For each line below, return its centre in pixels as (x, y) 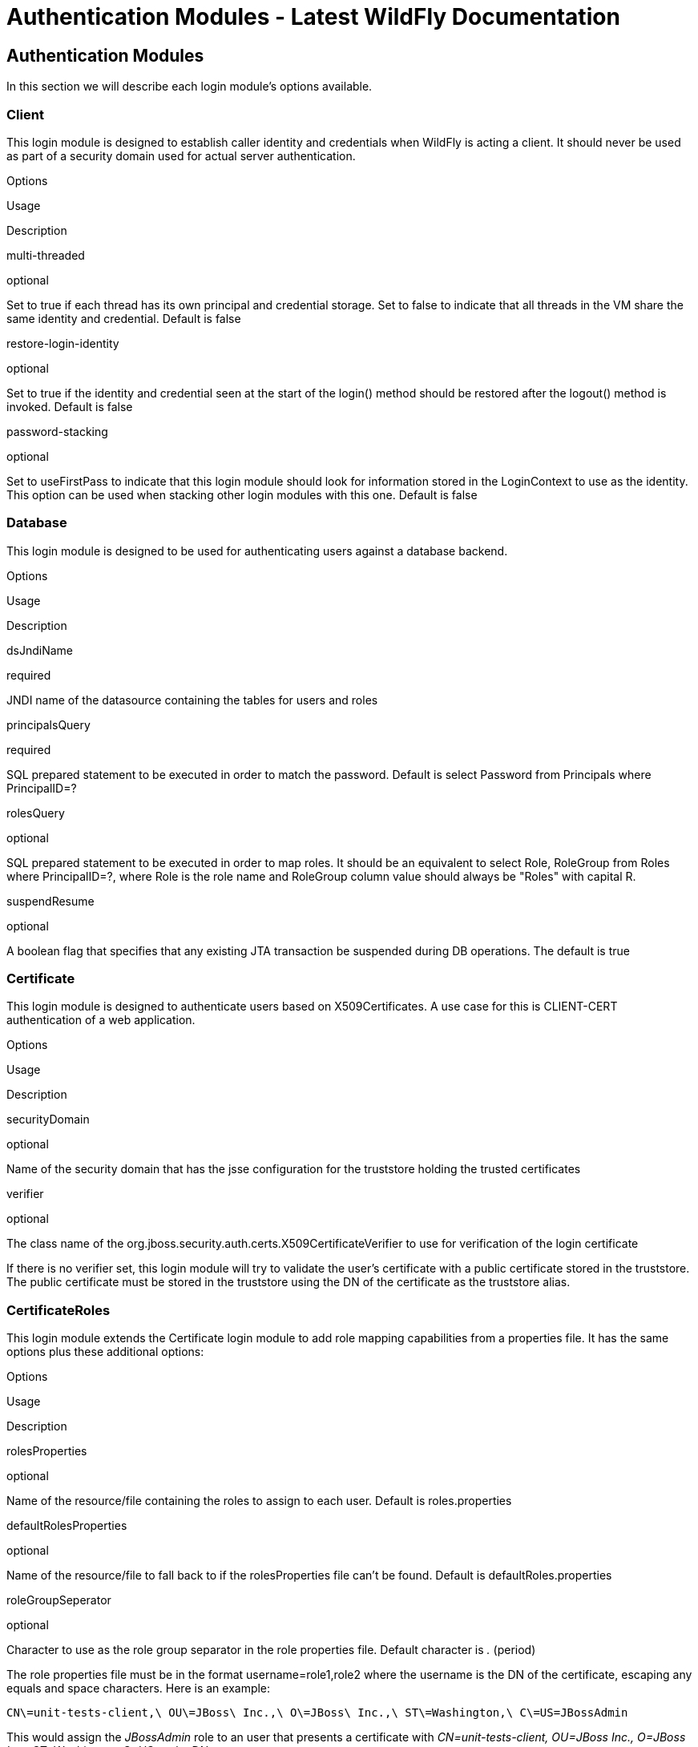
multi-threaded (46, 255)
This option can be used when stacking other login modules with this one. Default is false (242, 494)
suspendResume (50, 901)
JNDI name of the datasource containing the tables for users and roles (192, 700)
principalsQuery (48, 724)
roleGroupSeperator (59, 1600)
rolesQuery (36, 813)
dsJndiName (40, 650)
